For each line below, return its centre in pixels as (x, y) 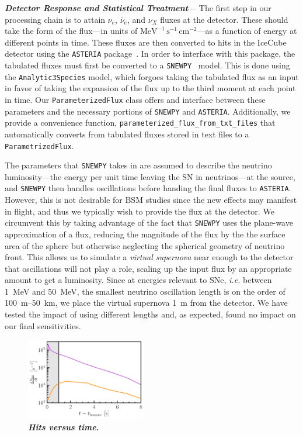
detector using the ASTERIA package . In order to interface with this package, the (150, 53)
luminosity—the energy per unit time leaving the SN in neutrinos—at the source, (150, 176)
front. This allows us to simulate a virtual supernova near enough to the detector (149, 257)
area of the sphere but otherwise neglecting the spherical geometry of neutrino (145, 245)
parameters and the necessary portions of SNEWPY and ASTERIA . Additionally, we (148, 111)
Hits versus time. (64, 427)
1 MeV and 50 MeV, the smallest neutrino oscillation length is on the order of (145, 291)
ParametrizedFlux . (39, 145)
